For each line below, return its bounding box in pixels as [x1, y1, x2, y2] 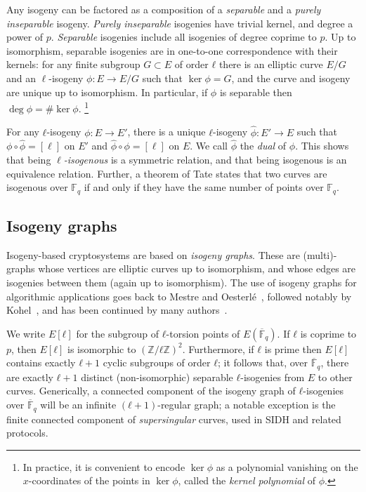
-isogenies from [240, 369, 305, 384]
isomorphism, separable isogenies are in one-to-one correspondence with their [6, 43, 338, 58]
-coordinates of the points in [28, 473, 150, 488]
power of [6, 29, 44, 44]
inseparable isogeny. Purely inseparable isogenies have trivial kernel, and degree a [6, 15, 353, 30]
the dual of [240, 138, 287, 153]
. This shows [295, 138, 349, 153]
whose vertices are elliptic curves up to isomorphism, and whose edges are [38, 261, 356, 276]
